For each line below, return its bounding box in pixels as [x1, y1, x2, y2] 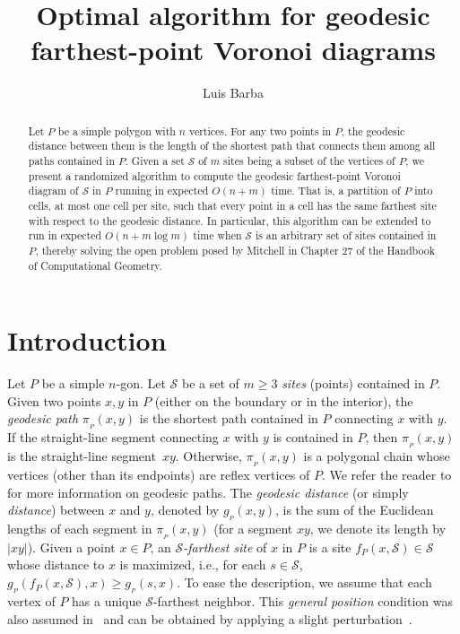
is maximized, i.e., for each [119, 555, 266, 574]
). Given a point [27, 537, 116, 556]
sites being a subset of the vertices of [223, 153, 395, 169]
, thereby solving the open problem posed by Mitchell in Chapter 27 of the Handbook [35, 242, 435, 257]
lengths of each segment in [7, 519, 152, 538]
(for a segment [213, 519, 293, 538]
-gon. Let [116, 374, 166, 393]
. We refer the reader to [321, 465, 452, 483]
